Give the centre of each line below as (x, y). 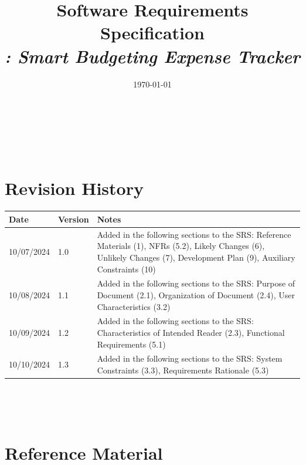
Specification (152, 33)
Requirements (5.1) (131, 344)
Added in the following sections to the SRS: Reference (194, 234)
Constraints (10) (126, 269)
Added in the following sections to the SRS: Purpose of (196, 283)
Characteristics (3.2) (134, 306)
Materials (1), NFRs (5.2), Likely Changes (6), (181, 246)
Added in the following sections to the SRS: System (190, 358)
